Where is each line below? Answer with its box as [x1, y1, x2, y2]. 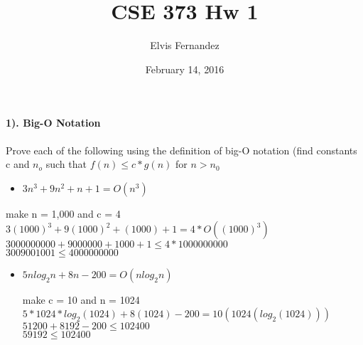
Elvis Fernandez [150, 38, 220, 53]
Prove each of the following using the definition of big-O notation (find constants [6, 142, 357, 157]
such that [45, 156, 87, 171]
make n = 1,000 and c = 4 [6, 206, 121, 221]
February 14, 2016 [145, 61, 224, 76]
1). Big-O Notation [6, 115, 101, 130]
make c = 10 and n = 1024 [22, 292, 140, 307]
